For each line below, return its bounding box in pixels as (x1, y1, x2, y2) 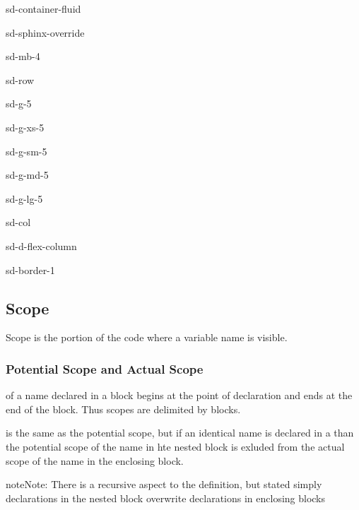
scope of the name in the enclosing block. (6, 453, 184, 468)
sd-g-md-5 (6, 167, 49, 182)
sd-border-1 (6, 262, 55, 277)
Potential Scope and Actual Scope (6, 360, 204, 377)
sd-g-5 (6, 96, 32, 111)
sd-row (6, 72, 35, 87)
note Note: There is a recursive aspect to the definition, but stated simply (6, 477, 322, 492)
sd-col (6, 215, 31, 230)
